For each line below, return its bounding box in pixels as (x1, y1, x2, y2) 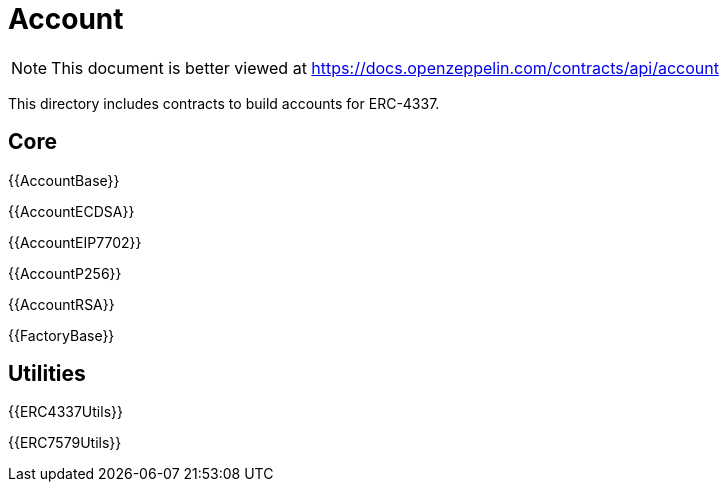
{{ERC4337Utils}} (8, 403, 123, 421)
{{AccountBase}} (8, 171, 120, 189)
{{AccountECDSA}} (8, 202, 135, 220)
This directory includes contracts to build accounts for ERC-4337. (8, 94, 440, 112)
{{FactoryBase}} (8, 326, 115, 344)
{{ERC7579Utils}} (8, 434, 122, 452)
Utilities (8, 361, 86, 387)
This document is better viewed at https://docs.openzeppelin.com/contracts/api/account (51, 57, 719, 78)
